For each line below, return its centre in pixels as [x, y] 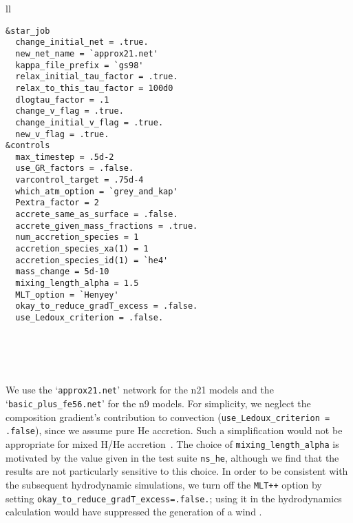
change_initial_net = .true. [82, 42]
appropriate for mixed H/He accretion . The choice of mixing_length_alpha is [172, 444]
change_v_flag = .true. [69, 111]
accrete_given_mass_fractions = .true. [107, 226]
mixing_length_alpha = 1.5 [77, 284]
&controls [28, 146]
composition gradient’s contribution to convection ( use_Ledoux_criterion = [168, 417]
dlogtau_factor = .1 [62, 100]
